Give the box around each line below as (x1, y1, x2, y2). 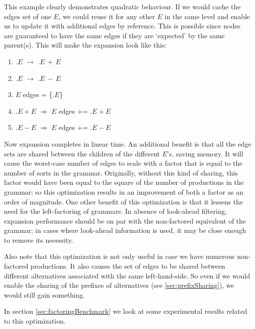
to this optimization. (4, 316, 66, 326)
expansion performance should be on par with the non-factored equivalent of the (4, 215, 246, 226)
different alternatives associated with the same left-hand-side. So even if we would (4, 270, 250, 280)
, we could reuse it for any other (58, 11, 155, 21)
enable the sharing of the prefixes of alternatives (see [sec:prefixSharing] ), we (4, 280, 234, 290)
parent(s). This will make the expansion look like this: (4, 40, 167, 50)
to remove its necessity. (4, 234, 74, 245)
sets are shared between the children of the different (4, 148, 160, 158)
